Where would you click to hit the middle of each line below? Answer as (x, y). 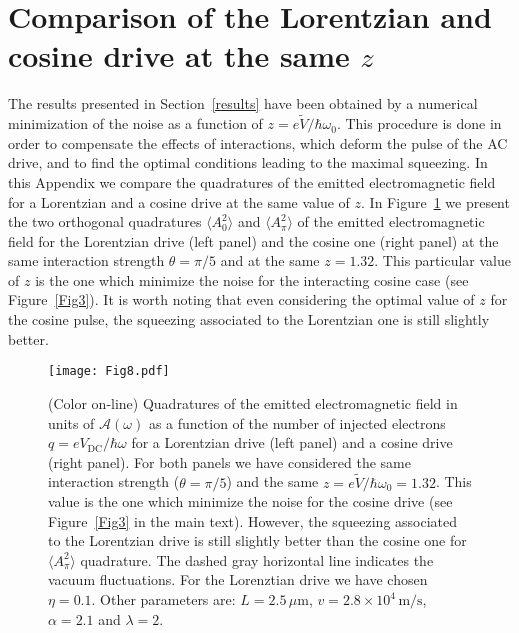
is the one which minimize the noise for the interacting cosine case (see (252, 279)
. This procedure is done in (419, 123)
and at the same (270, 260)
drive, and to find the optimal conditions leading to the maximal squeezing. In (248, 162)
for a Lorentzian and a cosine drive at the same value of (179, 201)
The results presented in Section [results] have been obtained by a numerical (243, 103)
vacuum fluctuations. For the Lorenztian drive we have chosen (238, 579)
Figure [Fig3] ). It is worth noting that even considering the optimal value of (241, 299)
